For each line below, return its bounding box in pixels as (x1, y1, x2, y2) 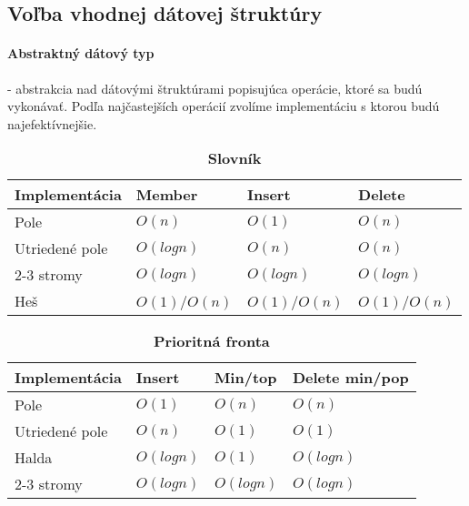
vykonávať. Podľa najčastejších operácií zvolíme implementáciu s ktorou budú (7, 96, 440, 116)
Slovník (207, 147, 262, 169)
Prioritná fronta (153, 330, 270, 352)
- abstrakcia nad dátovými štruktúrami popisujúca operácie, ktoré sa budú (7, 78, 423, 97)
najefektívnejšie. (7, 114, 97, 133)
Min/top (214, 367, 277, 389)
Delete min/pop (292, 367, 409, 389)
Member (135, 184, 198, 206)
